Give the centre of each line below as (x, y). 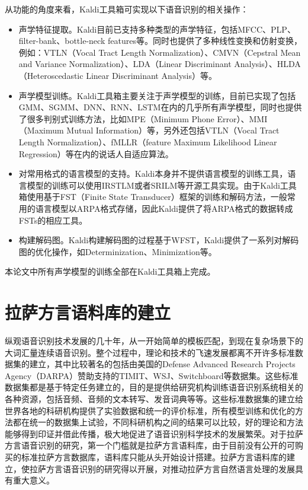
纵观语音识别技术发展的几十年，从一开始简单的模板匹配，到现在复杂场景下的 (154, 341)
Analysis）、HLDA (267, 64)
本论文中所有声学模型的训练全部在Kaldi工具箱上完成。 (110, 271)
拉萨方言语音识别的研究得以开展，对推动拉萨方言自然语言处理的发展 (162, 468)
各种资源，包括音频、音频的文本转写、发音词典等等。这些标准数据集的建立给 (154, 398)
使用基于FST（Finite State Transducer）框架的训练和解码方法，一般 (157, 197)
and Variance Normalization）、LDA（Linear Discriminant (125, 64)
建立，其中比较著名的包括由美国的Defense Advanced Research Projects (162, 364)
